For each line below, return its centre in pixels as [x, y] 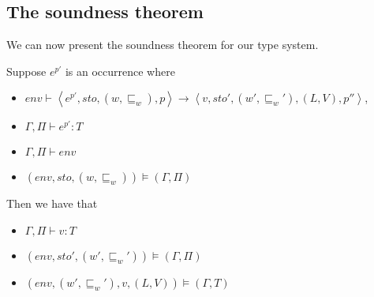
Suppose [26, 71]
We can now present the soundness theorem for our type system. [163, 45]
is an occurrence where [120, 71]
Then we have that [52, 203]
